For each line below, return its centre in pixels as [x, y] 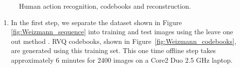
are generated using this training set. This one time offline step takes [113, 50]
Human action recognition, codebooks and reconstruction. [105, 6]
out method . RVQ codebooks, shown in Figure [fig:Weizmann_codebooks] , [124, 41]
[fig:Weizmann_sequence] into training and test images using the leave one [122, 32]
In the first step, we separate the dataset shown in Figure [96, 22]
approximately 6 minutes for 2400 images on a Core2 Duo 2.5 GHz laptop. [122, 60]
